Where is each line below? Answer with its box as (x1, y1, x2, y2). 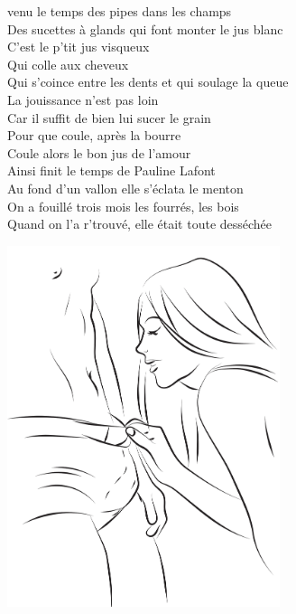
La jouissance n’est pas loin (7, 90, 159, 109)
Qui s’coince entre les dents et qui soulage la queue (7, 72, 289, 91)
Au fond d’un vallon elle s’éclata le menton (7, 178, 244, 197)
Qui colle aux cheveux (7, 54, 129, 73)
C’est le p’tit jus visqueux (7, 37, 150, 56)
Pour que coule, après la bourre (7, 126, 181, 145)
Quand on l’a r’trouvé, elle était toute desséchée (7, 214, 273, 233)
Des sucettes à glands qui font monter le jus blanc (7, 19, 283, 38)
